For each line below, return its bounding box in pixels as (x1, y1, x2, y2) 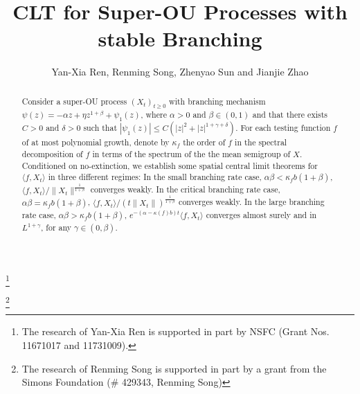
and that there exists (252, 109, 327, 120)
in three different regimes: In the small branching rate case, (48, 171, 262, 183)
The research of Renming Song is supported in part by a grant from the (21, 361, 327, 375)
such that (83, 122, 118, 134)
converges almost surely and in (206, 208, 317, 220)
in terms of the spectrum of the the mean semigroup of (92, 148, 291, 160)
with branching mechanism (169, 95, 266, 107)
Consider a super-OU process (21, 95, 127, 107)
